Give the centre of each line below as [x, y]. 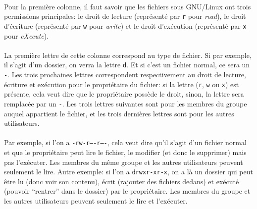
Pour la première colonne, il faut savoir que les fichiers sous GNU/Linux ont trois [128, 6]
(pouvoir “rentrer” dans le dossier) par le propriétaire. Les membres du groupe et [127, 191]
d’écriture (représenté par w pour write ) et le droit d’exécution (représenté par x [125, 26]
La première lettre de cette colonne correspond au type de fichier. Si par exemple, [128, 55]
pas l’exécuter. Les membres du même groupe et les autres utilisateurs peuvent [124, 162]
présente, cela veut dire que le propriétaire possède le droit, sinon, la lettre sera [124, 94]
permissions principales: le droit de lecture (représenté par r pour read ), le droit [125, 16]
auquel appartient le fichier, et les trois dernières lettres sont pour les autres [119, 113]
